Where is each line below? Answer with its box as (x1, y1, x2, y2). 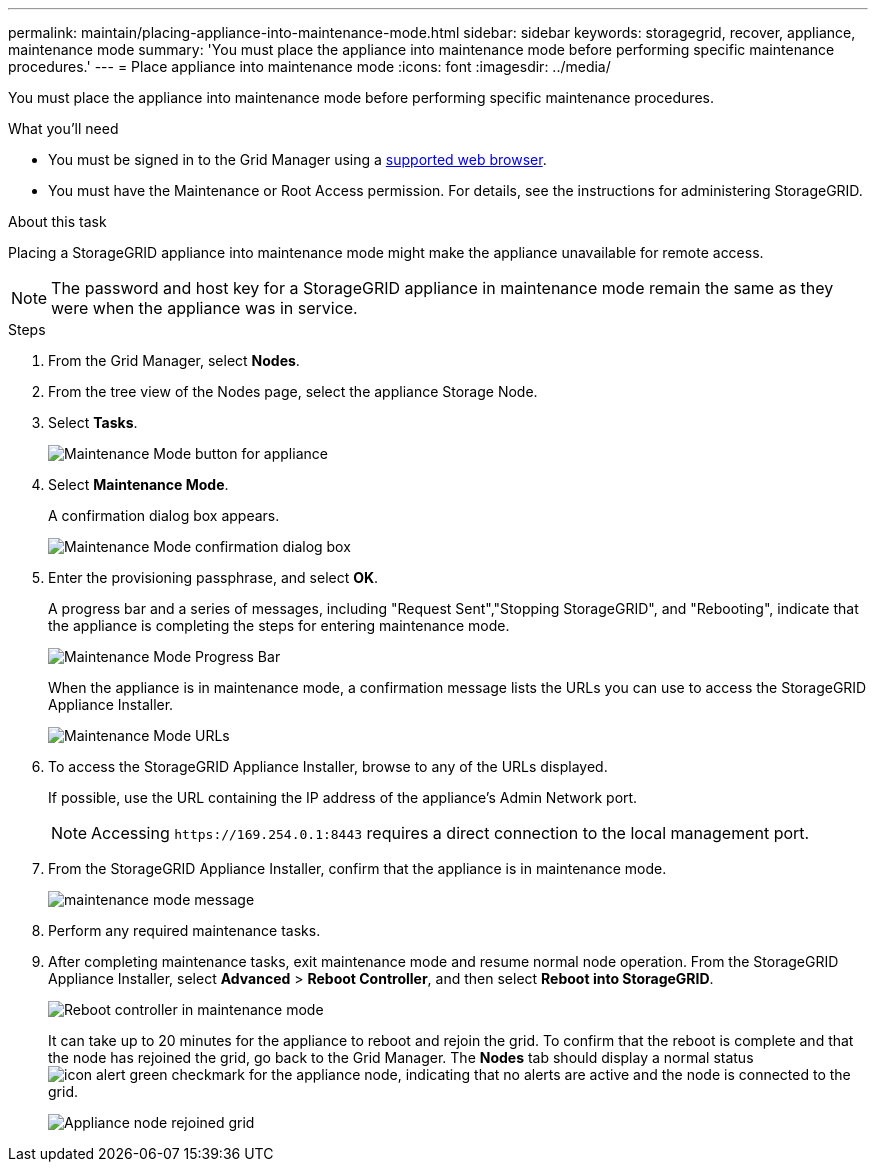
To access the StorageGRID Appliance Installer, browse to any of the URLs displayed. (48, 758, 608, 775)
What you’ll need (8, 120, 119, 137)
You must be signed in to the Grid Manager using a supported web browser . (48, 151, 547, 168)
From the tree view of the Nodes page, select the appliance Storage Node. (48, 383, 538, 400)
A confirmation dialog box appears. (48, 507, 280, 524)
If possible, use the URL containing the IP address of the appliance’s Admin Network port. (48, 789, 638, 806)
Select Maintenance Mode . (48, 476, 229, 493)
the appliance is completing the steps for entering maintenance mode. (48, 617, 510, 634)
